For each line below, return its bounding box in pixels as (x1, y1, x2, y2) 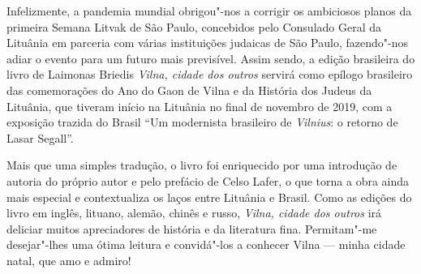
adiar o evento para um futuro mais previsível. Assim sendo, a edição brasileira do (6, 49, 415, 66)
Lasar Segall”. (6, 129, 74, 146)
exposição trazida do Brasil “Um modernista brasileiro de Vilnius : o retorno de (6, 113, 398, 131)
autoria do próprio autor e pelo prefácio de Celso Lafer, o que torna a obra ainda (6, 172, 410, 189)
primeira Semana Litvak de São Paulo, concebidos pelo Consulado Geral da (6, 18, 381, 35)
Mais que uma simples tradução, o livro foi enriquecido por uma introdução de (6, 156, 397, 173)
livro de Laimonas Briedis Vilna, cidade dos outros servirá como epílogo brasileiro (6, 66, 413, 83)
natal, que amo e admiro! (6, 251, 131, 268)
